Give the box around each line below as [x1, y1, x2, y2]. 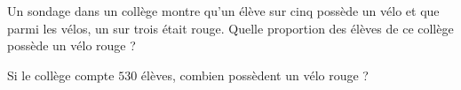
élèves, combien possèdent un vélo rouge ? [140, 65, 369, 84]
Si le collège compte [7, 65, 115, 84]
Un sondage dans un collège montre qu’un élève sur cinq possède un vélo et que [7, 2, 440, 19]
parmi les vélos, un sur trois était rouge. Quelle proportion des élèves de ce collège [7, 19, 454, 37]
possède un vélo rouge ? [7, 36, 136, 55]
